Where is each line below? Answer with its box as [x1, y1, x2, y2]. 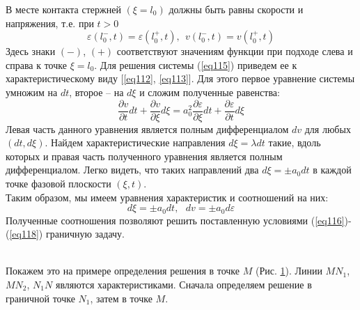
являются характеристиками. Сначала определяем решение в [55, 277, 312, 292]
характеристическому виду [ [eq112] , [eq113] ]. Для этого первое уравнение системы [6, 71, 355, 86]
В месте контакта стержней [6, 2, 121, 16]
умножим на [6, 84, 58, 99]
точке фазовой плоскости [6, 176, 111, 190]
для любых [304, 121, 351, 136]
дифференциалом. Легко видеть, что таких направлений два [6, 162, 259, 177]
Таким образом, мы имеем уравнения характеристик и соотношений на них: [6, 189, 329, 204]
